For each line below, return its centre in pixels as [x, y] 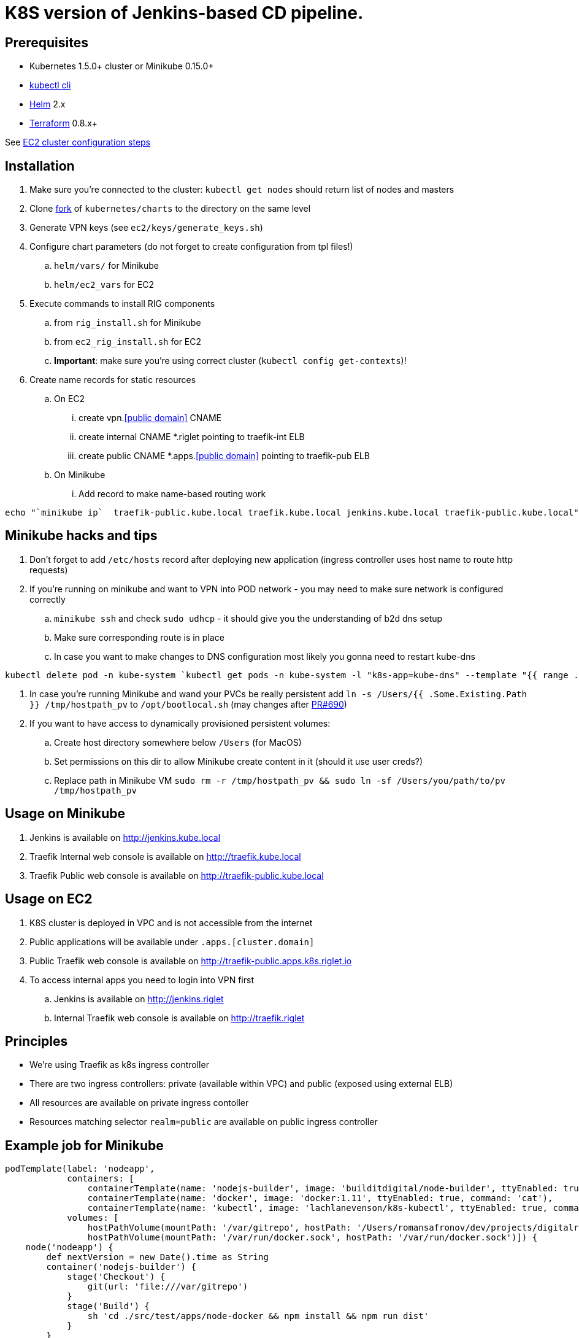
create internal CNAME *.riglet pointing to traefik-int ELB [192, 437]
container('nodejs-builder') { [121, 1267]
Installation [40, 166]
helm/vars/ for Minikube [107, 266]
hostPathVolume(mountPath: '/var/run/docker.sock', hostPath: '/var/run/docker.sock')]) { [313, 1238]
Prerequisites [47, 42]
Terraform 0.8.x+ [63, 123]
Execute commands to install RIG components [122, 304]
